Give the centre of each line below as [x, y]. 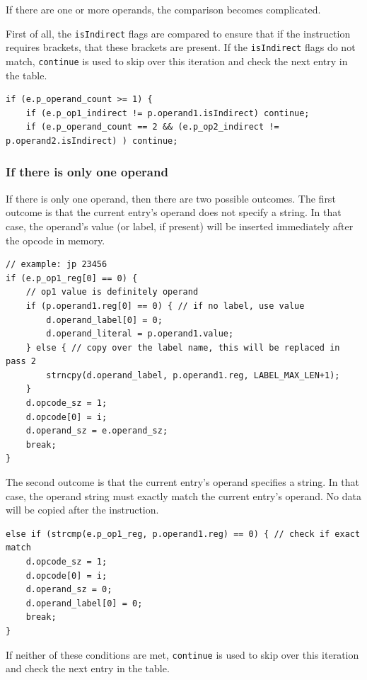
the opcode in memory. [56, 240]
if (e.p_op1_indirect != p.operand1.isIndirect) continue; [168, 113]
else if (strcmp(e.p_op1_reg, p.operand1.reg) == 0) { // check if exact [183, 534]
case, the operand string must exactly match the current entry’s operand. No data [183, 495]
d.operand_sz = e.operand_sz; [97, 431]
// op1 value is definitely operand [112, 292]
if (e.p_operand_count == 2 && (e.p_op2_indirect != [152, 127]
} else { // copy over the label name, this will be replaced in [183, 347]
